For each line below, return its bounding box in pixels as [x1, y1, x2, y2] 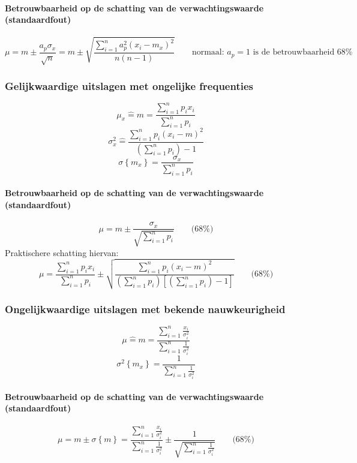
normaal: [191, 48, 224, 57]
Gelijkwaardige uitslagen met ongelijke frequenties [5, 78, 253, 93]
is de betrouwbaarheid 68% [253, 48, 353, 57]
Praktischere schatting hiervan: [5, 246, 119, 258]
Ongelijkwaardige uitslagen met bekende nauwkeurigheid [5, 301, 286, 316]
